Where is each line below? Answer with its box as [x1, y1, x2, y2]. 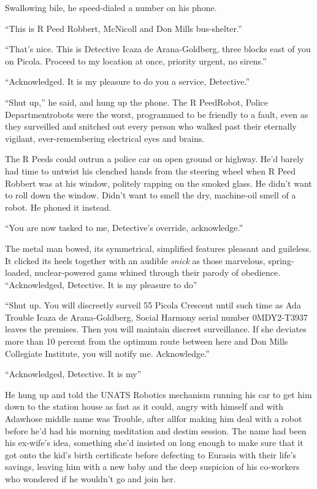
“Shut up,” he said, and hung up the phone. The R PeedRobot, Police [5, 95, 269, 108]
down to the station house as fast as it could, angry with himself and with [5, 400, 283, 413]
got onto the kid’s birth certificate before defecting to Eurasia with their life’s [5, 448, 297, 461]
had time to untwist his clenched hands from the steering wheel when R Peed [5, 164, 296, 177]
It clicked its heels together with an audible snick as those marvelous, [5, 254, 265, 267]
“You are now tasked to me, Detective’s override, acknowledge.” [5, 221, 243, 234]
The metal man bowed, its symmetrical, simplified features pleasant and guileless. [5, 241, 311, 254]
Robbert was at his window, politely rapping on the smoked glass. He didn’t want [5, 176, 312, 189]
